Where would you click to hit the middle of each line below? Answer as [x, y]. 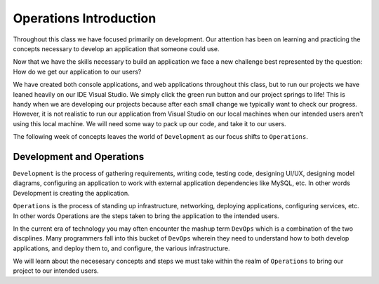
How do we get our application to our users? [77, 72]
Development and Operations [79, 157]
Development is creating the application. [71, 193]
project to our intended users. [56, 271]
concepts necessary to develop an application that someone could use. [117, 48]
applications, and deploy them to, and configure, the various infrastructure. [121, 248]
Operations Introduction [85, 18]
